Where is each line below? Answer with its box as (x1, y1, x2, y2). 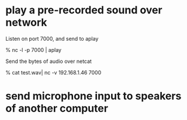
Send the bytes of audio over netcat (5, 58, 92, 65)
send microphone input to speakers (5, 90, 182, 103)
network (5, 16, 47, 29)
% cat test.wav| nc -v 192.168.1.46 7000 (5, 69, 102, 76)
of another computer (5, 102, 109, 115)
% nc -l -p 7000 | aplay (5, 46, 62, 53)
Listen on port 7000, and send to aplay (5, 35, 99, 42)
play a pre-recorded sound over (5, 3, 162, 17)
